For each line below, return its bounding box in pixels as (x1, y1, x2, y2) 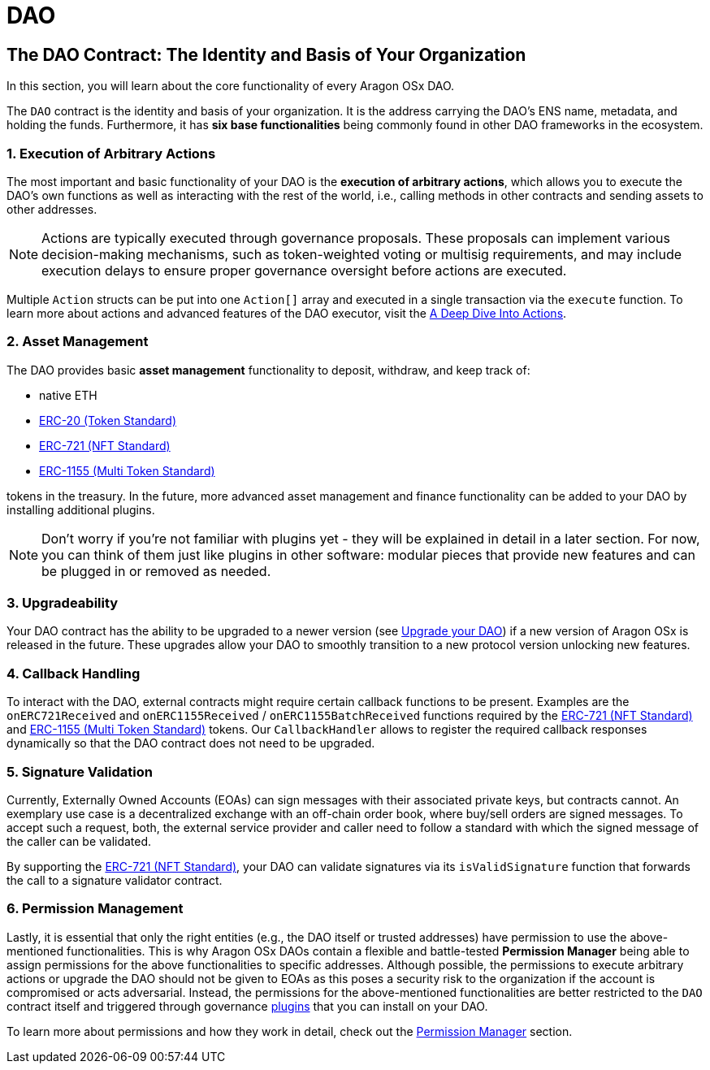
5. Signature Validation (6, 763, 153, 780)
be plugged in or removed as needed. (41, 562, 271, 579)
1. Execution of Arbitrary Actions (6, 145, 216, 162)
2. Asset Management (6, 333, 149, 350)
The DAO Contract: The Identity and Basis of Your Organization (6, 44, 526, 65)
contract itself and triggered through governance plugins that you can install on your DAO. (6, 999, 488, 1013)
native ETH (39, 388, 97, 402)
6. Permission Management (6, 900, 184, 917)
